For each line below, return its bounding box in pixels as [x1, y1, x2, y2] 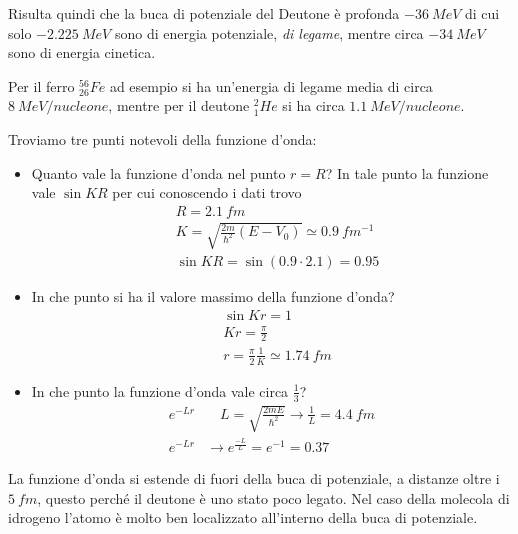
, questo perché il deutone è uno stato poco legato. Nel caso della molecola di [37, 487, 510, 508]
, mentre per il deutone [108, 95, 250, 116]
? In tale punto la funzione [325, 162, 489, 183]
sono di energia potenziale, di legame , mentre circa [114, 22, 424, 43]
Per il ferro [8, 75, 75, 96]
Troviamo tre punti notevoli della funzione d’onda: [8, 128, 317, 149]
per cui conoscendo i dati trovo [112, 182, 302, 203]
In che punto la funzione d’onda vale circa [31, 380, 289, 401]
